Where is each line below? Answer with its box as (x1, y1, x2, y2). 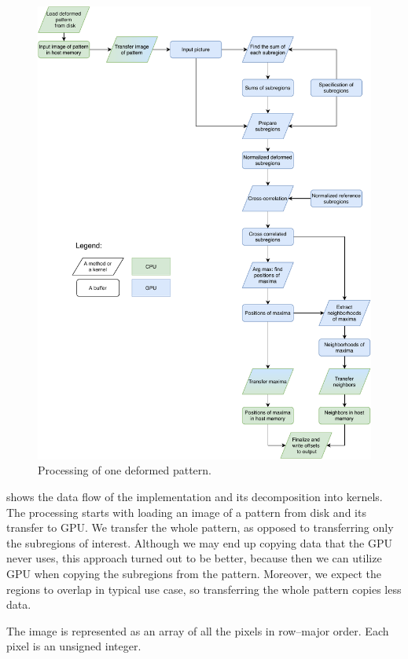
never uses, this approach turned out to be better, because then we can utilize (6, 550, 382, 566)
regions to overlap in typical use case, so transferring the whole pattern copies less (6, 580, 402, 597)
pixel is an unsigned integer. (6, 638, 142, 654)
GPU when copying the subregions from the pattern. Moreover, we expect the (6, 565, 382, 581)
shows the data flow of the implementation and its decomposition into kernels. (6, 488, 383, 504)
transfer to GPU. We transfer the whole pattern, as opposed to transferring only (6, 519, 394, 536)
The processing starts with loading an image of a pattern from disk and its (6, 503, 366, 520)
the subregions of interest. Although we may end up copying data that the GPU (6, 534, 393, 551)
